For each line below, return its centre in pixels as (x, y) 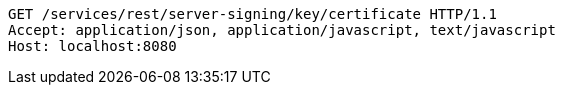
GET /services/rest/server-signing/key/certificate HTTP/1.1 (252, 14)
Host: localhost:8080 (92, 46)
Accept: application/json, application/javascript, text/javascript (282, 30)
